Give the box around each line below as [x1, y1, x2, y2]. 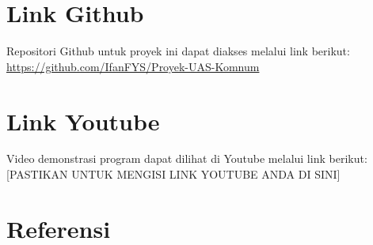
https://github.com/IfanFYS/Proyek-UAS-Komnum [6, 58, 260, 74]
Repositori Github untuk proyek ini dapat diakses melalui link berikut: [6, 43, 350, 59]
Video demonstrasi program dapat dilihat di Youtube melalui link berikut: [6, 150, 367, 167]
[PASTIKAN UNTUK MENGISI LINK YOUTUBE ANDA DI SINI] [6, 166, 341, 183]
